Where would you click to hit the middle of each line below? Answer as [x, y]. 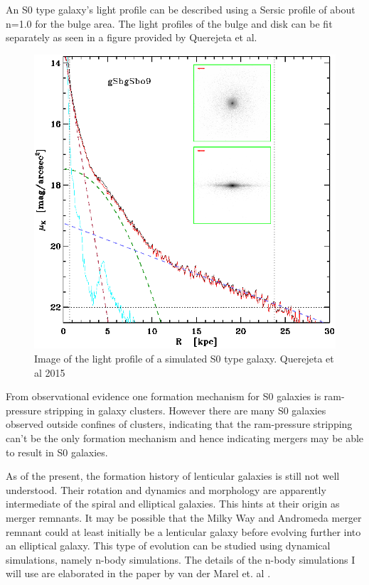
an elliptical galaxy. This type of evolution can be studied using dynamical [168, 546]
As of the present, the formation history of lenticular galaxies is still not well [173, 476]
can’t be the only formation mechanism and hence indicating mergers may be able [185, 438]
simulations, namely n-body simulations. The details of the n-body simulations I [181, 559]
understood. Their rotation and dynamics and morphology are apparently [166, 489]
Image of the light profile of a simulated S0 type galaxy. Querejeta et [184, 359]
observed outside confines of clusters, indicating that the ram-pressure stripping [179, 424]
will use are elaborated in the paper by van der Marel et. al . [138, 573]
